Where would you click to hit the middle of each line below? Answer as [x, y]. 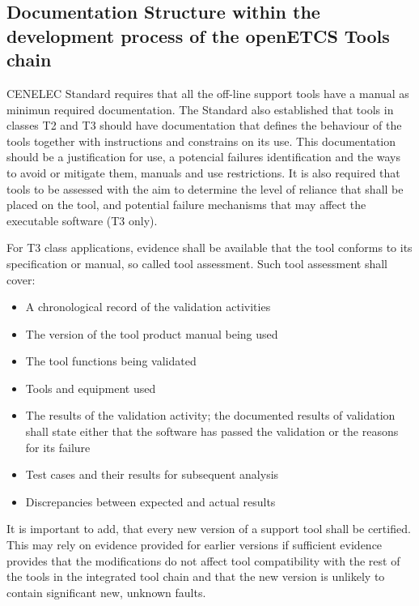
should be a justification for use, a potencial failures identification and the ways [204, 157]
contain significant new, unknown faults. [106, 592]
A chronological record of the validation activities [148, 307]
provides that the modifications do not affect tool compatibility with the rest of [203, 560]
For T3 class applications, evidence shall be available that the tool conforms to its [209, 248]
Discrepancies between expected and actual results [150, 501]
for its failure [58, 447]
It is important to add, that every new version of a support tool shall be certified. [209, 529]
